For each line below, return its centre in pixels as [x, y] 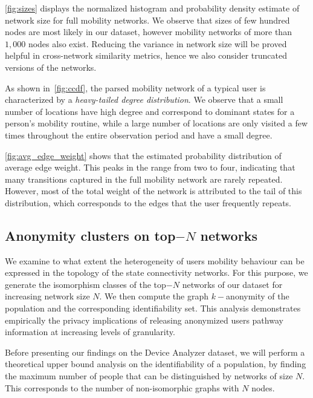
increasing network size [47, 296]
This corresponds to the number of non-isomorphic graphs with [122, 387]
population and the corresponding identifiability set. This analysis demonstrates [153, 308]
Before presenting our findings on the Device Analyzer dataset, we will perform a [155, 352]
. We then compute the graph [154, 296]
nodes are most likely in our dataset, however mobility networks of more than [148, 32]
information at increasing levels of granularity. [90, 332]
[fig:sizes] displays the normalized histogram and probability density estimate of [152, 8]
